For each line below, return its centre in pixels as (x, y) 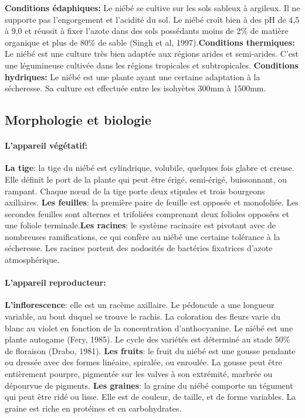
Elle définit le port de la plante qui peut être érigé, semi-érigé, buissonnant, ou (146, 179)
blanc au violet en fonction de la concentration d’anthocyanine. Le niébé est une (149, 328)
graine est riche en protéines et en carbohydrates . (93, 408)
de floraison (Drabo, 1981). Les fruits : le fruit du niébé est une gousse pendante (150, 350)
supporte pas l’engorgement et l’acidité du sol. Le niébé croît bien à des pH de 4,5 (152, 19)
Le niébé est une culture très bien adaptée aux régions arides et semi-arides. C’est (152, 54)
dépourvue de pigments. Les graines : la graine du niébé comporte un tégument (149, 385)
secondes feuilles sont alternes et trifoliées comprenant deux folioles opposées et (147, 213)
